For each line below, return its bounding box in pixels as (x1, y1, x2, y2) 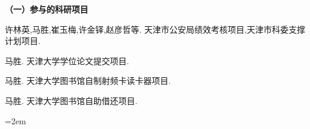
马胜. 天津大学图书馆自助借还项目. (5, 94, 138, 106)
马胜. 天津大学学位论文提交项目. (5, 54, 129, 67)
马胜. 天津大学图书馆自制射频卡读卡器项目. (5, 74, 171, 87)
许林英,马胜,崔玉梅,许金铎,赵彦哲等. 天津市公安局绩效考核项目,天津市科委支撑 (5, 23, 306, 35)
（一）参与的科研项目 (5, 3, 88, 15)
